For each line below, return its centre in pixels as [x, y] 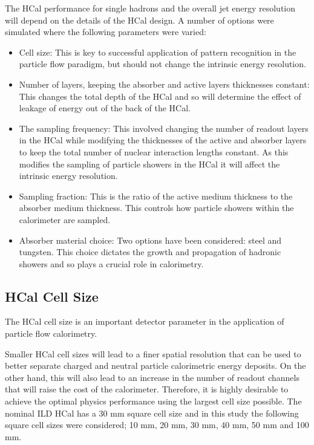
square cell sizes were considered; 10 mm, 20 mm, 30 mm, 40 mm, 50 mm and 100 [157, 425]
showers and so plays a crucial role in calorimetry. [111, 263]
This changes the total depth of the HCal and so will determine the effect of [160, 96]
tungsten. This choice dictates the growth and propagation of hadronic [150, 252]
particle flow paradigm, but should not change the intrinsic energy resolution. [162, 64]
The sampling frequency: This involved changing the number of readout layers [164, 128]
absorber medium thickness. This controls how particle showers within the [156, 208]
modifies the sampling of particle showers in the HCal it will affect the [149, 164]
